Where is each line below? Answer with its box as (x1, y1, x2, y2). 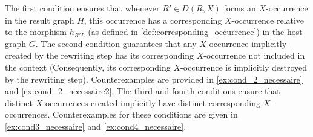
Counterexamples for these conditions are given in (53, 108, 238, 121)
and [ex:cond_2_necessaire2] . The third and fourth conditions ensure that (5, 84, 280, 97)
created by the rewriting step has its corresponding (5, 49, 194, 62)
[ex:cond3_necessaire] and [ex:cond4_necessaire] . (5, 119, 186, 132)
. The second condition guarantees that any (35, 37, 197, 49)
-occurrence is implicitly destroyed (180, 60, 308, 73)
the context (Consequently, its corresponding (5, 60, 171, 73)
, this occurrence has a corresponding (84, 13, 222, 26)
